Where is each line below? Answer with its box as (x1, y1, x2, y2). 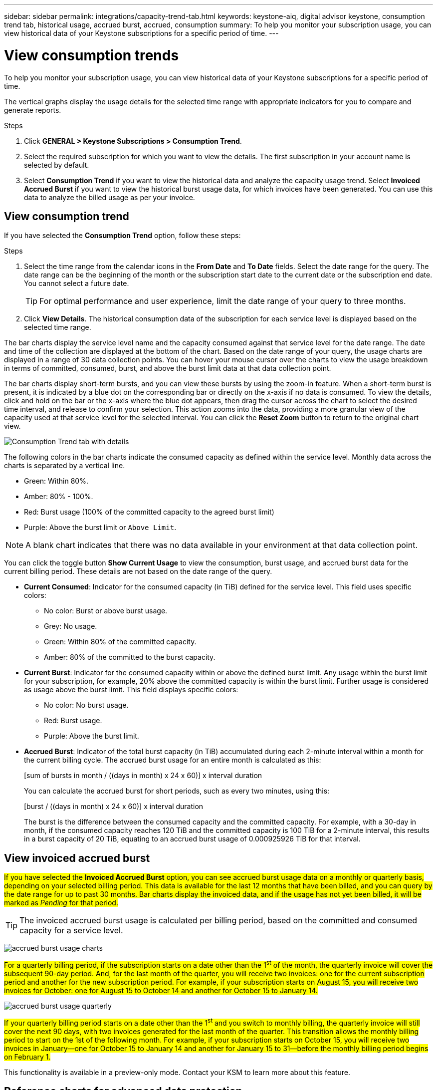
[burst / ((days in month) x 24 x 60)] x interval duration (24, 802, 204, 811)
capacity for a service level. (19, 925, 123, 936)
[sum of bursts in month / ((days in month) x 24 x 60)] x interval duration (24, 771, 262, 780)
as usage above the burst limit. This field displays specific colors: (24, 685, 238, 694)
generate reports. (4, 105, 61, 114)
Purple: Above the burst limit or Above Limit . (24, 523, 177, 532)
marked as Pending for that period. (4, 898, 118, 907)
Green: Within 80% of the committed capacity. (44, 637, 197, 646)
